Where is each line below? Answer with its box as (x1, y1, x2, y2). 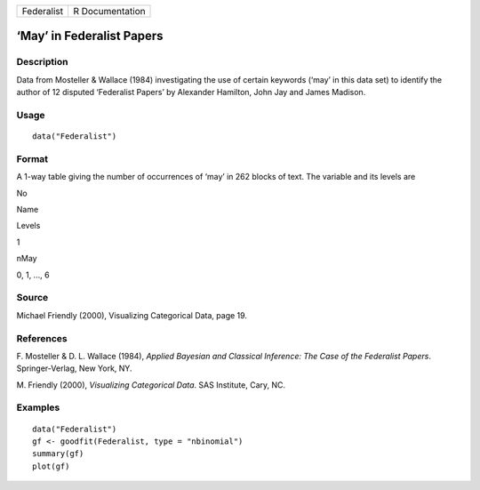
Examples (16, 401, 60, 414)
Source (16, 292, 49, 304)
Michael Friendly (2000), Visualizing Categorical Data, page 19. (16, 309, 248, 320)
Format (16, 152, 49, 165)
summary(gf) (32, 449, 84, 459)
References (16, 332, 68, 344)
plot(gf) (32, 461, 70, 471)
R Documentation (72, 5, 146, 17)
